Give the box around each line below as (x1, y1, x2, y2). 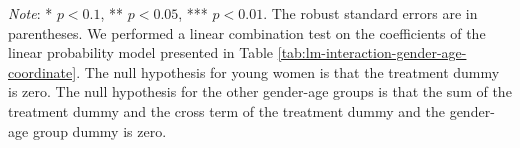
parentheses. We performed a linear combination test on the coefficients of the (8, 22, 486, 43)
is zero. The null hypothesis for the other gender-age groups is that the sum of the (8, 81, 512, 102)
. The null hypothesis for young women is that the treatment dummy (76, 61, 500, 82)
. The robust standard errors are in (263, 3, 478, 23)
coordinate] (8, 61, 77, 82)
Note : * (8, 3, 53, 23)
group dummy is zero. (32, 120, 167, 141)
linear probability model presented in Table (8, 42, 274, 63)
